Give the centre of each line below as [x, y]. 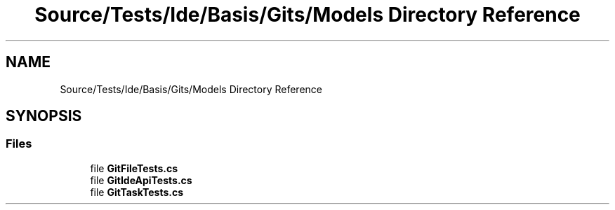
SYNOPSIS [44, 116]
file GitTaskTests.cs [137, 192]
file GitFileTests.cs [134, 168]
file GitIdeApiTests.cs [141, 180]
